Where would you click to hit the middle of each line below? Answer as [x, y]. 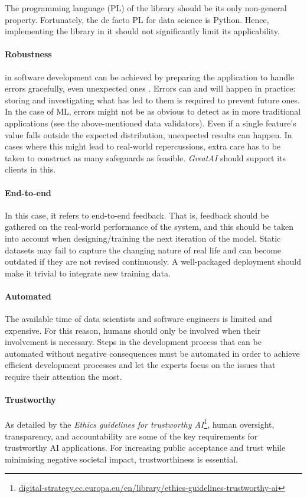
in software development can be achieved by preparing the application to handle [150, 77]
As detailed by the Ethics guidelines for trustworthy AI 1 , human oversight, [140, 424]
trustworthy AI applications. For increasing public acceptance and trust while [145, 447]
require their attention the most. [63, 377]
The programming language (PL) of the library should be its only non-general [146, 8]
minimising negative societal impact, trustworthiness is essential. [121, 459]
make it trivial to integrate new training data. [88, 273]
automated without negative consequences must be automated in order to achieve [152, 353]
